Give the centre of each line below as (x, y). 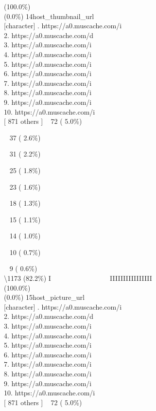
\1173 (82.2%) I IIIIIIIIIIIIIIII (78, 278)
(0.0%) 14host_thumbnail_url (49, 16)
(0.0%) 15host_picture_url (44, 297)
